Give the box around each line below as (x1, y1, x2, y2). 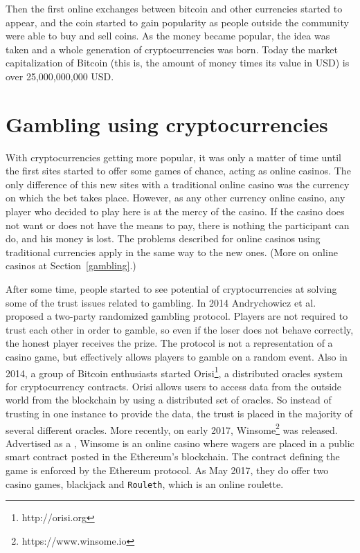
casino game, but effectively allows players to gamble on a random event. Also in (6, 350, 348, 363)
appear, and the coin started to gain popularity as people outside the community (6, 15, 349, 29)
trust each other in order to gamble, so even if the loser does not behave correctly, (6, 322, 354, 336)
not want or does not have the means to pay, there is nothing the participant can (6, 217, 350, 232)
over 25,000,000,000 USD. (6, 69, 114, 83)
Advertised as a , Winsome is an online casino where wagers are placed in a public (6, 435, 354, 450)
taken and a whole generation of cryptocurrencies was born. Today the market (6, 42, 338, 56)
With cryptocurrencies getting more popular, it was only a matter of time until (6, 149, 341, 164)
